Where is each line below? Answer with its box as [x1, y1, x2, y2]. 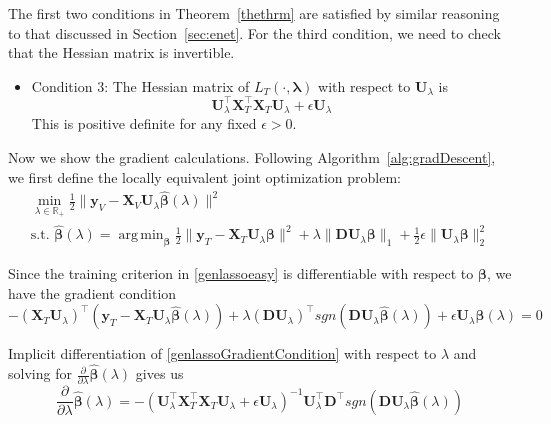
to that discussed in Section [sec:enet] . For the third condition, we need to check [8, 22, 501, 43]
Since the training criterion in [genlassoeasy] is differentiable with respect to [8, 263, 474, 284]
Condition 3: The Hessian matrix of [31, 75, 250, 96]
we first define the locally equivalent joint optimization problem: [8, 166, 401, 187]
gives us [135, 363, 184, 384]
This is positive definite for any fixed [31, 113, 257, 134]
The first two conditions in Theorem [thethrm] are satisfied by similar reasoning [8, 3, 500, 23]
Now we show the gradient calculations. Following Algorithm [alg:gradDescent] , [8, 146, 496, 167]
